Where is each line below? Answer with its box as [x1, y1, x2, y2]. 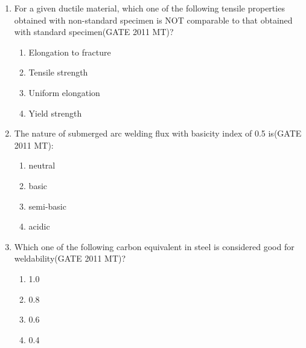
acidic [28, 220, 50, 233]
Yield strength [28, 106, 82, 119]
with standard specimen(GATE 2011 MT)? [14, 25, 174, 38]
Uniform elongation [28, 86, 100, 98]
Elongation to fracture [28, 45, 111, 58]
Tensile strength [28, 66, 88, 79]
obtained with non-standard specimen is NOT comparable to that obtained [14, 13, 293, 26]
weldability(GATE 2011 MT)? [14, 252, 126, 265]
